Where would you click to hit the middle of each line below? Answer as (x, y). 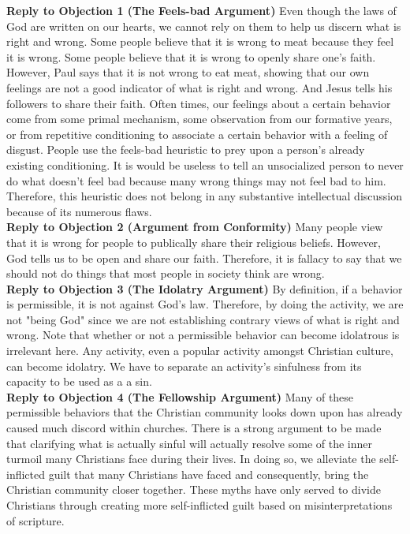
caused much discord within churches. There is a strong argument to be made (194, 428)
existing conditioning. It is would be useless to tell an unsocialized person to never (205, 164)
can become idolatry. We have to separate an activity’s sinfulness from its (184, 366)
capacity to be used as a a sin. (79, 381)
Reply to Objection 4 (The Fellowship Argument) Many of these (180, 396)
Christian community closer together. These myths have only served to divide (194, 489)
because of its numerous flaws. (79, 211)
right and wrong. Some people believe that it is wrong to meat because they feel (200, 41)
